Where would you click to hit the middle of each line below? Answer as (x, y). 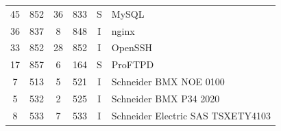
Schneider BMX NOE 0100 (168, 82)
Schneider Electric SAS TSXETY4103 (191, 115)
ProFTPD (133, 64)
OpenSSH (132, 47)
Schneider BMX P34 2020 (166, 98)
